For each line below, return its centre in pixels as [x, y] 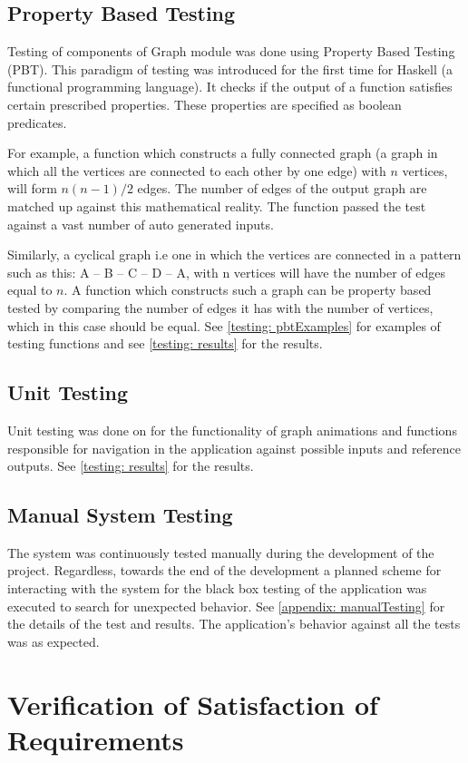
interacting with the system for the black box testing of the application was [217, 588]
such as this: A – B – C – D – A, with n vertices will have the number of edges [226, 272]
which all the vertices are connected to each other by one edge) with [197, 170]
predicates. [37, 122]
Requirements [96, 739]
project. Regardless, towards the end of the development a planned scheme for [224, 570]
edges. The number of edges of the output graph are [282, 188]
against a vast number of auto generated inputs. [141, 224]
